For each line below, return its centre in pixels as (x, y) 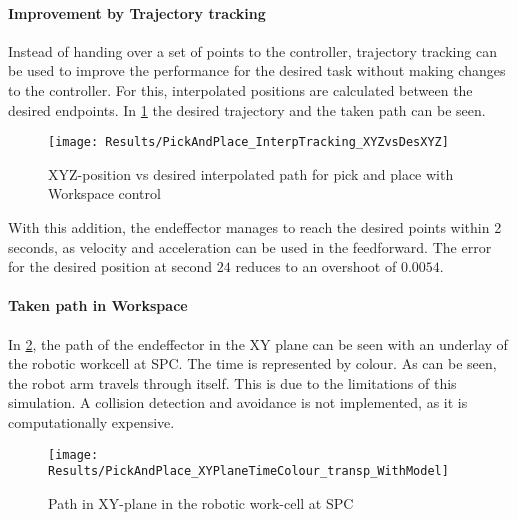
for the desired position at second (110, 266)
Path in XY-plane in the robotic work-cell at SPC (201, 502)
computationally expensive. (91, 421)
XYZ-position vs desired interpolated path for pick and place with (251, 173)
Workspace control (104, 193)
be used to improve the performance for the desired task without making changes (257, 70)
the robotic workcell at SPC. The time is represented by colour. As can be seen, (252, 363)
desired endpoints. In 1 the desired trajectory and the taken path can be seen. (247, 109)
